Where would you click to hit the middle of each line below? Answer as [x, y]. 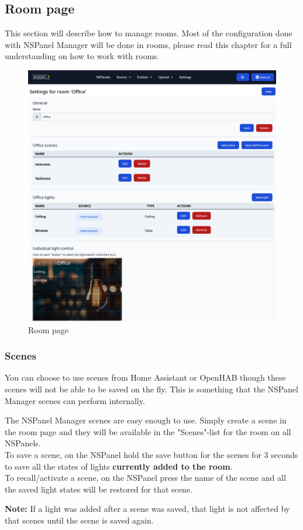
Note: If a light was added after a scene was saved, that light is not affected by [147, 509]
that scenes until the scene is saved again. [79, 520]
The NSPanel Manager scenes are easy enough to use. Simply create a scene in [146, 420]
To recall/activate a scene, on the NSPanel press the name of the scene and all [145, 478]
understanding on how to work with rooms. [82, 56]
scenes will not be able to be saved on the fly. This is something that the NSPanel [151, 389]
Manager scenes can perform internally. [75, 400]
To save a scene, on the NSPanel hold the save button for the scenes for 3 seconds [151, 454]
